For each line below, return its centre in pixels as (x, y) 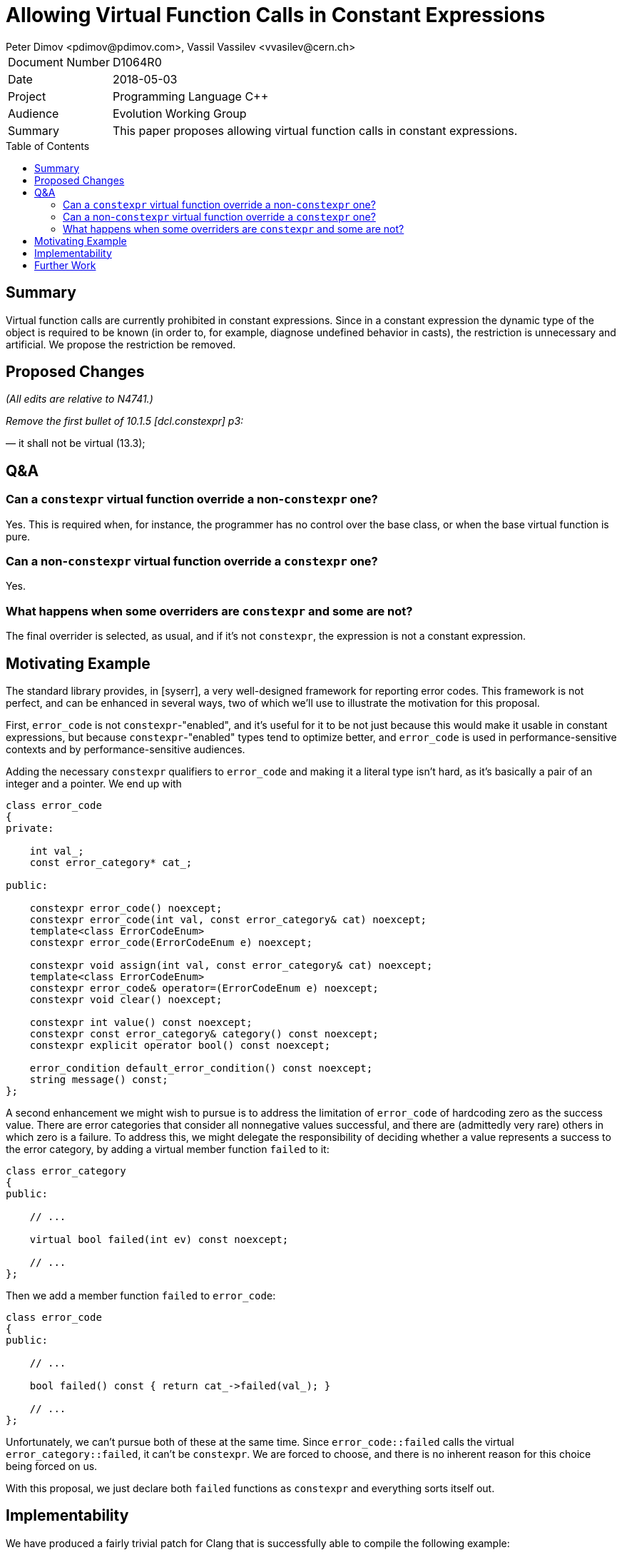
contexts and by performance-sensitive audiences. (126, 749)
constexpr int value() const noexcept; (141, 1022)
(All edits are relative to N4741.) (80, 399)
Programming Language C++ (190, 96)
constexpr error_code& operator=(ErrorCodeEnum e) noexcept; (204, 988)
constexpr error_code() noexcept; (126, 908)
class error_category (66, 1171)
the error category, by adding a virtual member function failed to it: (168, 1149)
